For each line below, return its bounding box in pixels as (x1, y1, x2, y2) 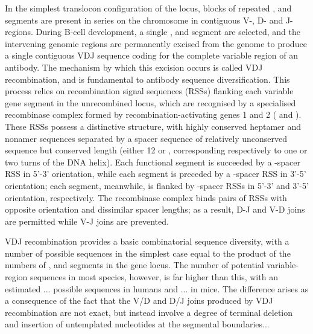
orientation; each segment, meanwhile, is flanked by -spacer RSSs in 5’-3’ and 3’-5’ (5, 179, 309, 191)
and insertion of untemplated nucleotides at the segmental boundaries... (5, 318, 270, 330)
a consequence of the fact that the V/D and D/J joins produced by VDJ (5, 294, 273, 307)
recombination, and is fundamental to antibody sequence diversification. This (5, 72, 290, 85)
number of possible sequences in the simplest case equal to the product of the (5, 246, 291, 259)
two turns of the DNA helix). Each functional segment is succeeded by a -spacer (5, 155, 301, 168)
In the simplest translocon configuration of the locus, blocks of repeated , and (5, 2, 292, 14)
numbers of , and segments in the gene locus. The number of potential (5, 259, 264, 271)
